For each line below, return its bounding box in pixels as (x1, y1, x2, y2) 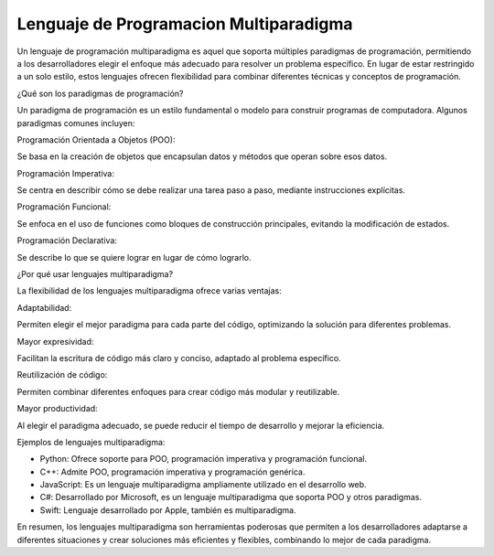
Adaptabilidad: (16, 302, 72, 313)
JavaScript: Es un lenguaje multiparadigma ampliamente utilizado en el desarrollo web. (39, 479, 367, 490)
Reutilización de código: (16, 369, 108, 380)
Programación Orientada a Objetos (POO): (16, 134, 176, 145)
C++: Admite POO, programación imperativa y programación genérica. (39, 466, 306, 477)
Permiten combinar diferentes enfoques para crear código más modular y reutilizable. (16, 386, 340, 397)
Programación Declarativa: (16, 235, 118, 246)
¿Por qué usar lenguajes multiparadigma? (16, 269, 174, 280)
